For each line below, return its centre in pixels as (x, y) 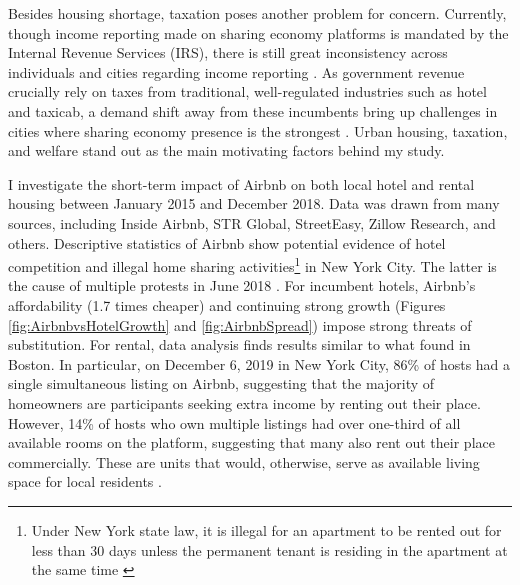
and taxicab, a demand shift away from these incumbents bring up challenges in (253, 110)
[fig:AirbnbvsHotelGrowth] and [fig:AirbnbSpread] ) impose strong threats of (240, 324)
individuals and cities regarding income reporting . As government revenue (236, 71)
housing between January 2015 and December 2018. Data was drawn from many (254, 203)
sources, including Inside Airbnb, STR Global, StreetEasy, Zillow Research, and (252, 222)
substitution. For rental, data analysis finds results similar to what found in (239, 344)
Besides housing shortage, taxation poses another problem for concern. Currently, (257, 13)
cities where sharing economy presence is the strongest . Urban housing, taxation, (258, 130)
